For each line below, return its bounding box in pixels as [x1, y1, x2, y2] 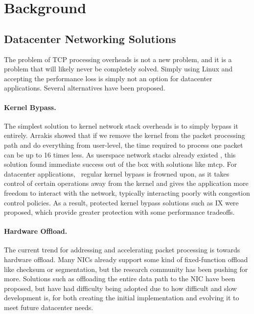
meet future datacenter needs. [4, 302, 93, 313]
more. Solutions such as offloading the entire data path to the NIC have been [4, 273, 235, 284]
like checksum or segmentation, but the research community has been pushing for [4, 264, 248, 274]
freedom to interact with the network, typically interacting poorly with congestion [4, 187, 250, 198]
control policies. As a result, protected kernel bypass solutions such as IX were [4, 197, 239, 207]
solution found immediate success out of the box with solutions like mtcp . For [4, 159, 237, 169]
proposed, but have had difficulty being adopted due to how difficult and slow [4, 283, 237, 293]
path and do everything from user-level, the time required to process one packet [4, 139, 243, 150]
